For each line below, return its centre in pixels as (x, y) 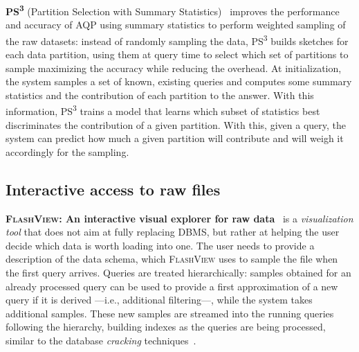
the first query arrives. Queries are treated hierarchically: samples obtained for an (178, 273)
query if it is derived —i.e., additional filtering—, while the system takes (159, 300)
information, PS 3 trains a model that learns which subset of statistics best (163, 110)
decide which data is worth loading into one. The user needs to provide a (160, 245)
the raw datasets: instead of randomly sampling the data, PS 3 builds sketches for (177, 39)
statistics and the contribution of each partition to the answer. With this (160, 95)
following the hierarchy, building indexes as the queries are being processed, (166, 327)
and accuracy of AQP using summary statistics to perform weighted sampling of (176, 25)
